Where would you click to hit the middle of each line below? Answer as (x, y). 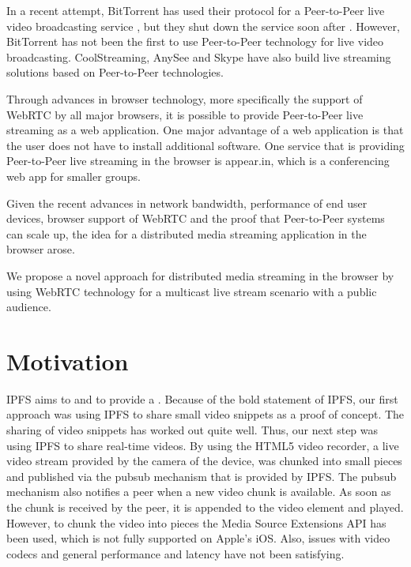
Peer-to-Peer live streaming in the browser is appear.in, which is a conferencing (198, 161)
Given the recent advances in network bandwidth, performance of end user (187, 203)
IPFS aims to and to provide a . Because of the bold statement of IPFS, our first (202, 398)
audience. (29, 307)
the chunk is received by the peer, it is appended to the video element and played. (205, 507)
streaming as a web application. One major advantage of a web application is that (205, 130)
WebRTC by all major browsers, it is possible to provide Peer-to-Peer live (185, 114)
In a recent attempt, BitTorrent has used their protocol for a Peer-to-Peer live (196, 10)
